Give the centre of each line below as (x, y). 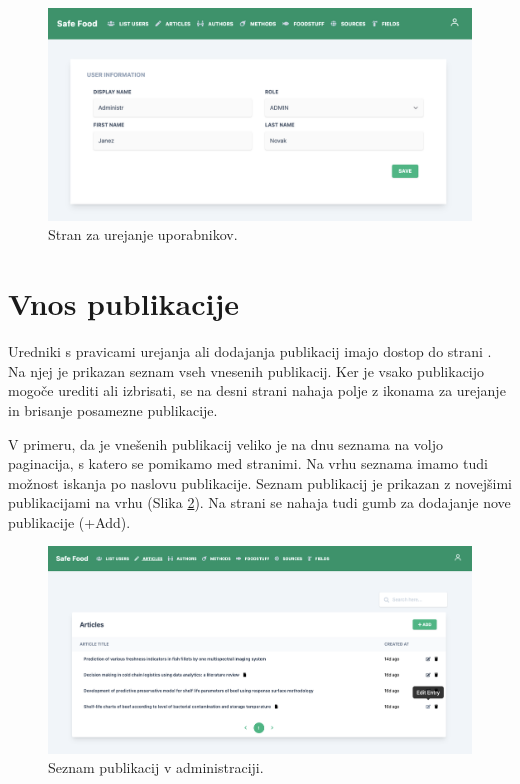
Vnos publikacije (124, 303)
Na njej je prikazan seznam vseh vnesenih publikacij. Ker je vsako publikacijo (246, 370)
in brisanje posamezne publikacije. (113, 409)
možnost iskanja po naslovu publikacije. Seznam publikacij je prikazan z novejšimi (260, 482)
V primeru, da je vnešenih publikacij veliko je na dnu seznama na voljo (226, 443)
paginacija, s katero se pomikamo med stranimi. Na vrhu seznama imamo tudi (248, 463)
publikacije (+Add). (69, 521)
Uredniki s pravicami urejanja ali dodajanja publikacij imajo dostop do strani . (250, 351)
